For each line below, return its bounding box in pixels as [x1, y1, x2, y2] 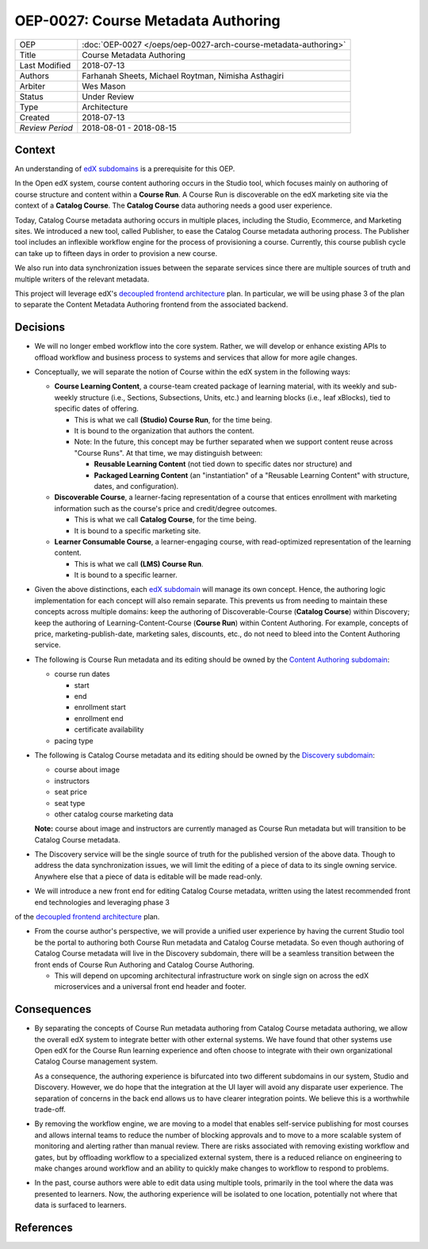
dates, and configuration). [94, 481, 179, 491]
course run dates [54, 670, 110, 679]
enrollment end [74, 713, 124, 723]
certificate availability [74, 725, 144, 735]
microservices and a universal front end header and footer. [54, 982, 246, 991]
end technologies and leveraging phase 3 [34, 897, 170, 907]
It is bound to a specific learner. [74, 571, 178, 580]
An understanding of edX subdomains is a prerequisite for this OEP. [14, 164, 235, 174]
